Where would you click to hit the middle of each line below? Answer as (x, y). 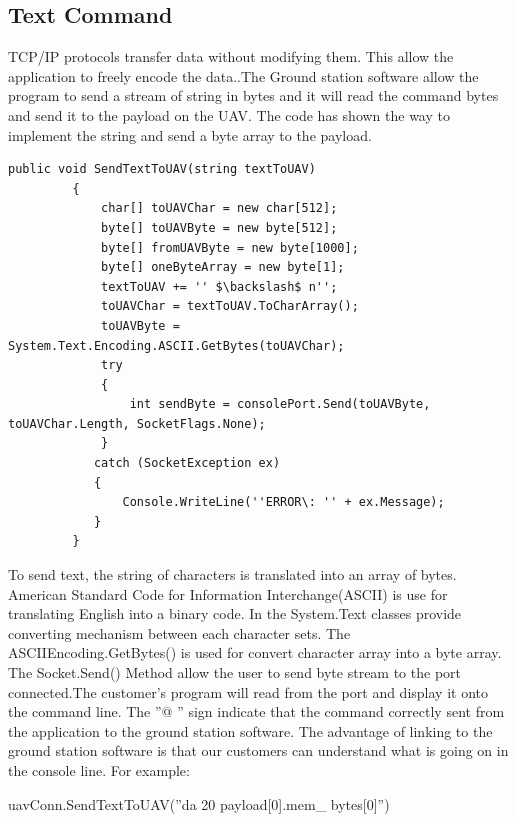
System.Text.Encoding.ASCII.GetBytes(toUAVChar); (176, 345)
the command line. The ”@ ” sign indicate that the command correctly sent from (256, 711)
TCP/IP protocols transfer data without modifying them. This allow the (231, 56)
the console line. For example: (99, 769)
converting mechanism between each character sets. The (179, 632)
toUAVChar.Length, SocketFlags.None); (137, 423)
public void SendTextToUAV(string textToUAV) (162, 169)
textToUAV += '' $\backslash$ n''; (219, 286)
